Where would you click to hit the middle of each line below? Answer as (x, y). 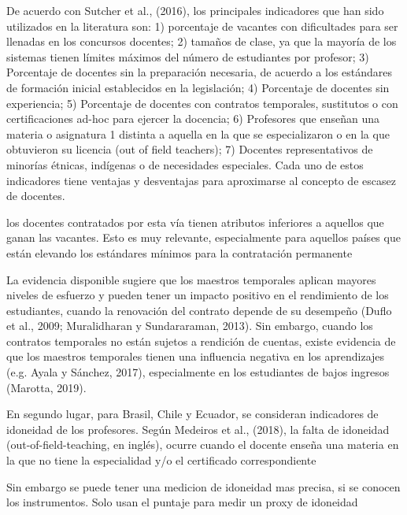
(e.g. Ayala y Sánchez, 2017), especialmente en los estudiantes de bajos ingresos (198, 372)
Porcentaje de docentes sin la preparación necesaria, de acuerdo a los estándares (200, 72)
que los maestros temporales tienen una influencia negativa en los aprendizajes (196, 356)
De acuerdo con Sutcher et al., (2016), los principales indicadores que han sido (195, 10)
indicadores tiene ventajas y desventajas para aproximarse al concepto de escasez (201, 180)
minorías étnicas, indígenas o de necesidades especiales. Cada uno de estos (185, 164)
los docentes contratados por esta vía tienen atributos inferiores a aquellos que (195, 222)
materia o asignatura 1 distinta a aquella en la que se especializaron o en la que (198, 133)
